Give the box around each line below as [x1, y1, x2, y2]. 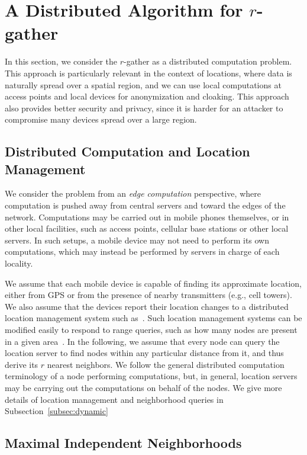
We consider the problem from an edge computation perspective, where [5, 187, 261, 200]
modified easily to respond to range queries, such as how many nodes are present [5, 323, 298, 335]
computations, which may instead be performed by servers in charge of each [5, 245, 280, 258]
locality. [5, 257, 33, 270]
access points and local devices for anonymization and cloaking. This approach [5, 90, 289, 102]
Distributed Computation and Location [5, 142, 250, 161]
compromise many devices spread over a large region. [5, 113, 197, 126]
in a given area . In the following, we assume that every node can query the [5, 335, 280, 347]
